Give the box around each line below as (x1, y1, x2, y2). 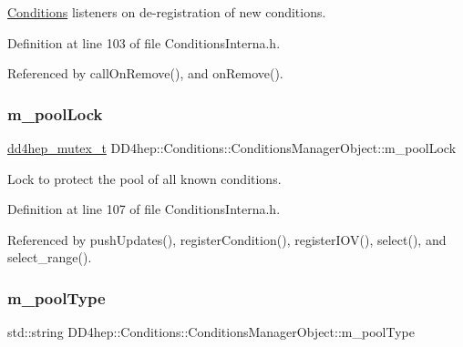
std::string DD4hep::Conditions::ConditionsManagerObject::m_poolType (7, 322, 415, 342)
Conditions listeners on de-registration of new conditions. (7, 3, 326, 21)
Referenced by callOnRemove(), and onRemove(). (7, 64, 283, 83)
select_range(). (7, 248, 92, 267)
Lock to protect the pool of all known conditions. (7, 168, 282, 188)
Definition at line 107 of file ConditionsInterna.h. (7, 199, 281, 219)
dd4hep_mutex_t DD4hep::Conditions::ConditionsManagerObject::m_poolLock (7, 138, 457, 157)
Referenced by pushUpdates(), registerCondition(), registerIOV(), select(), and (7, 230, 447, 249)
